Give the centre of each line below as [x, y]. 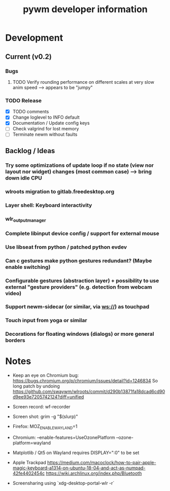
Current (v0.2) [28, 57]
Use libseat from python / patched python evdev [66, 247]
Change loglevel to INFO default [46, 117]
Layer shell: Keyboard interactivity [49, 205]
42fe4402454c [28, 473]
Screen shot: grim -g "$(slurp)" [45, 416]
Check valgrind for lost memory [46, 129]
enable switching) [28, 267]
